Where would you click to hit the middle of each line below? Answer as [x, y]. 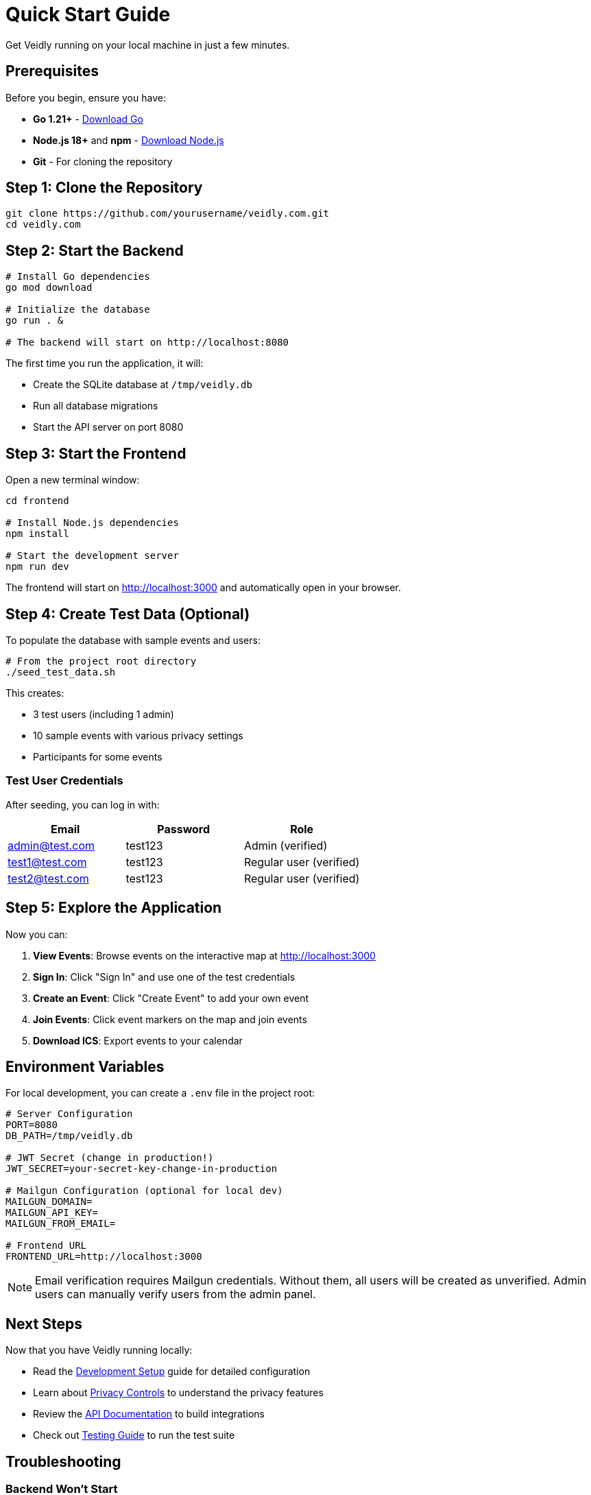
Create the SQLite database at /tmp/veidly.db [143, 385]
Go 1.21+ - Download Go [88, 119]
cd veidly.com [43, 225]
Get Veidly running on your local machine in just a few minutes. [148, 45]
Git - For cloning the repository [103, 161]
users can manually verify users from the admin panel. [176, 1294]
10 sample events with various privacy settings [138, 735]
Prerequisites [52, 71]
